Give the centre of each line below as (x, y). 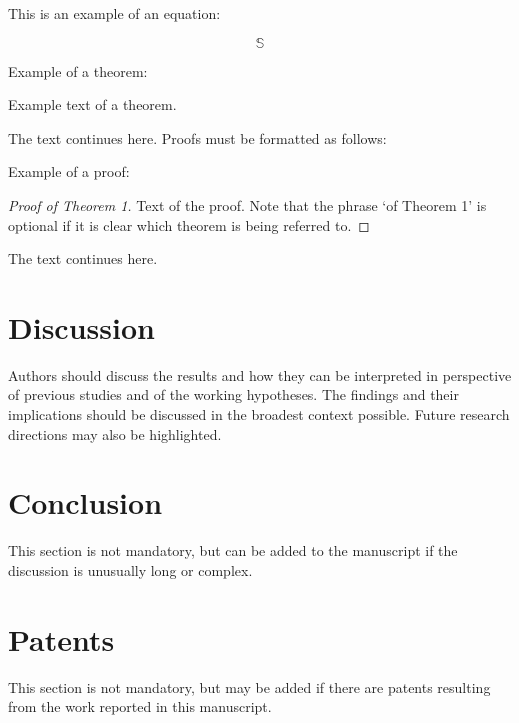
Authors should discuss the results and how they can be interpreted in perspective (260, 374)
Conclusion (85, 502)
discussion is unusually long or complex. (130, 569)
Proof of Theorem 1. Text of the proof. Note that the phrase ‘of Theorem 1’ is (247, 204)
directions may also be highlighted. (115, 433)
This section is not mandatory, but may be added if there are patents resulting (249, 686)
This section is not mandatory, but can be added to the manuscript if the (233, 550)
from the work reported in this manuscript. (140, 706)
